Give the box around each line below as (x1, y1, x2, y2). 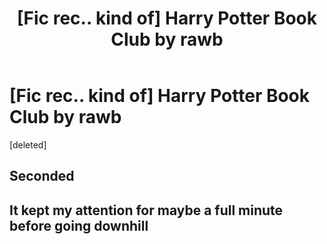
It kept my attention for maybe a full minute (9, 202, 284, 219)
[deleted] (9, 138, 47, 151)
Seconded (9, 168, 75, 185)
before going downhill (9, 217, 149, 234)
